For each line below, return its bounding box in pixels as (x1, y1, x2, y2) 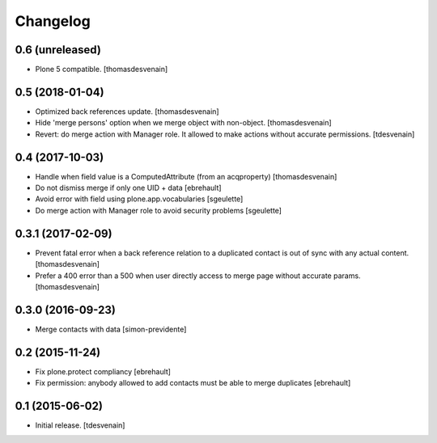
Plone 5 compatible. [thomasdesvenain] (35, 65, 168, 74)
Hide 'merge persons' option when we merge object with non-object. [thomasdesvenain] (35, 118, 332, 128)
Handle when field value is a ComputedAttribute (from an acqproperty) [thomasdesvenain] (35, 171, 337, 181)
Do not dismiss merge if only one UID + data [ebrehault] (35, 183, 222, 193)
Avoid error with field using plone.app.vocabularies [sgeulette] (35, 194, 244, 204)
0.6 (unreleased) (15, 43, 101, 57)
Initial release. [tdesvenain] (35, 420, 125, 430)
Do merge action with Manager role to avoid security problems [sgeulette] (35, 205, 282, 215)
